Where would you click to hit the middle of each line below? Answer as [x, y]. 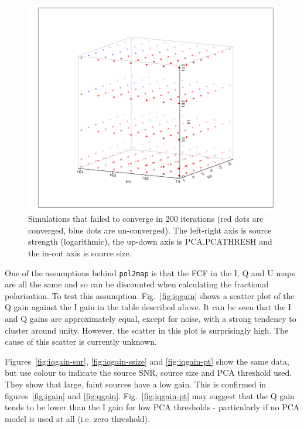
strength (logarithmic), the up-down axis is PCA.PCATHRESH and [150, 241]
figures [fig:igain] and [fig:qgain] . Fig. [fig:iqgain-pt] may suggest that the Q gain [150, 395]
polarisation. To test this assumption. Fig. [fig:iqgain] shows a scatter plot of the [150, 295]
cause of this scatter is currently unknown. [81, 342]
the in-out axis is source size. [80, 253]
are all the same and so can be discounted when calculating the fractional [137, 284]
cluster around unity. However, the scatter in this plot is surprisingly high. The [147, 330]
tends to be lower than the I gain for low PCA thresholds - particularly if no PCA [152, 407]
